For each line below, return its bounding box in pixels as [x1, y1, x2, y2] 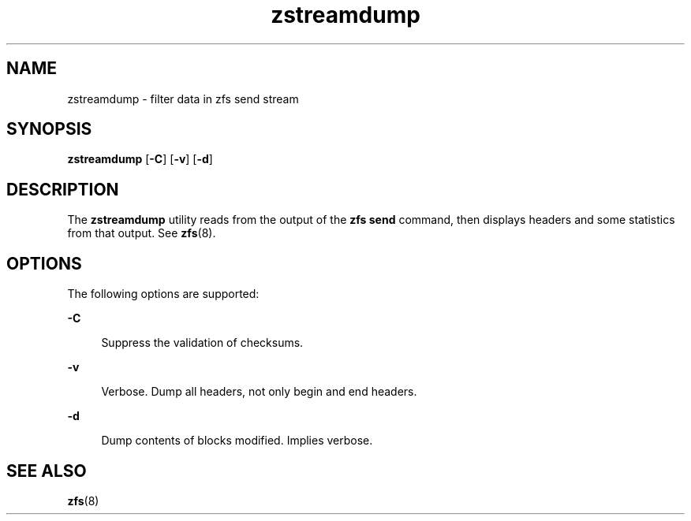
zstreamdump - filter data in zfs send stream [67, 91, 299, 106]
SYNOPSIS [6, 119, 92, 140]
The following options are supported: [67, 287, 260, 301]
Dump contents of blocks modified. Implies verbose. [101, 434, 373, 448]
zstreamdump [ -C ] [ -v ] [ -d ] [67, 152, 213, 166]
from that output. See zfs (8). [67, 226, 216, 240]
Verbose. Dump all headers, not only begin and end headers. [101, 385, 417, 399]
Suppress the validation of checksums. [101, 336, 304, 350]
